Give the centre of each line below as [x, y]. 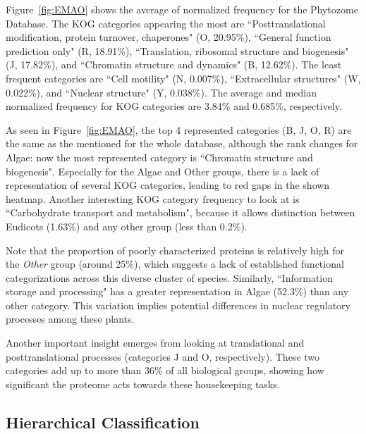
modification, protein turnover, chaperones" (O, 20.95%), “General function [169, 37]
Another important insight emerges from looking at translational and [155, 343]
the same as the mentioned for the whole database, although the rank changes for [182, 143]
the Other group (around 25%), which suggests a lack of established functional [175, 264]
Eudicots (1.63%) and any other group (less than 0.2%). [127, 226]
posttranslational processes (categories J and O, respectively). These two [163, 356]
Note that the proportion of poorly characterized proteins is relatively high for [175, 250]
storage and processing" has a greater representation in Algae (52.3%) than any [177, 291]
